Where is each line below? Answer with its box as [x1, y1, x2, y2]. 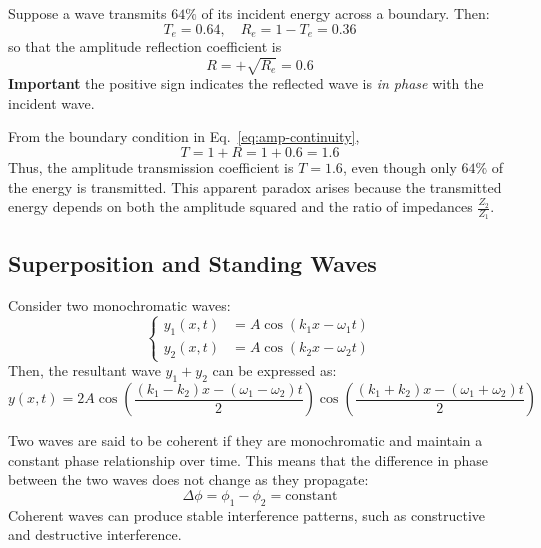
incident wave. [8, 92, 95, 113]
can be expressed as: [212, 360, 337, 381]
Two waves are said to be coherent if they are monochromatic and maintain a [8, 430, 483, 451]
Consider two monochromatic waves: [8, 294, 231, 315]
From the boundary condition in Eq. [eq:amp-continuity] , [8, 126, 360, 147]
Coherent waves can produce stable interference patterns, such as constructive [8, 504, 486, 525]
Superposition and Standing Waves [8, 247, 377, 278]
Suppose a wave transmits [8, 3, 167, 23]
